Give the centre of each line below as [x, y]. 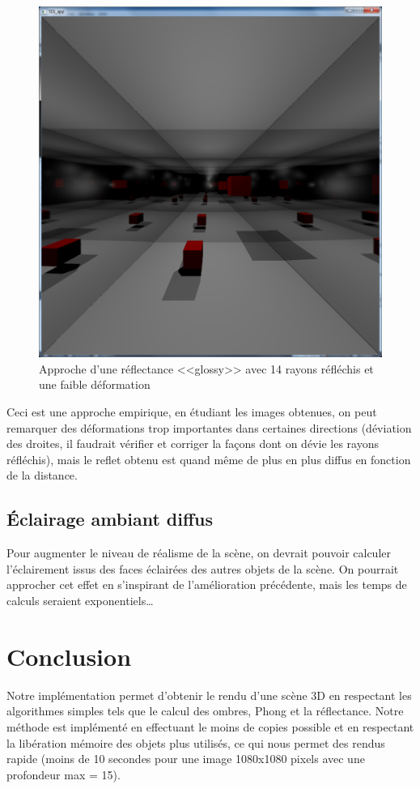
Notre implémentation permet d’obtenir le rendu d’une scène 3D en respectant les [209, 695]
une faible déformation [95, 384]
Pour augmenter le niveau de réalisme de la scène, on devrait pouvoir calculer [199, 553]
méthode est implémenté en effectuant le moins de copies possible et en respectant [210, 726]
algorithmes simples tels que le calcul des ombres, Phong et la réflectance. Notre [205, 711]
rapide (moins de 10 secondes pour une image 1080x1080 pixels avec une [186, 759]
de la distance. [42, 475]
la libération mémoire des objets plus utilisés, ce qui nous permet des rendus [196, 742]
